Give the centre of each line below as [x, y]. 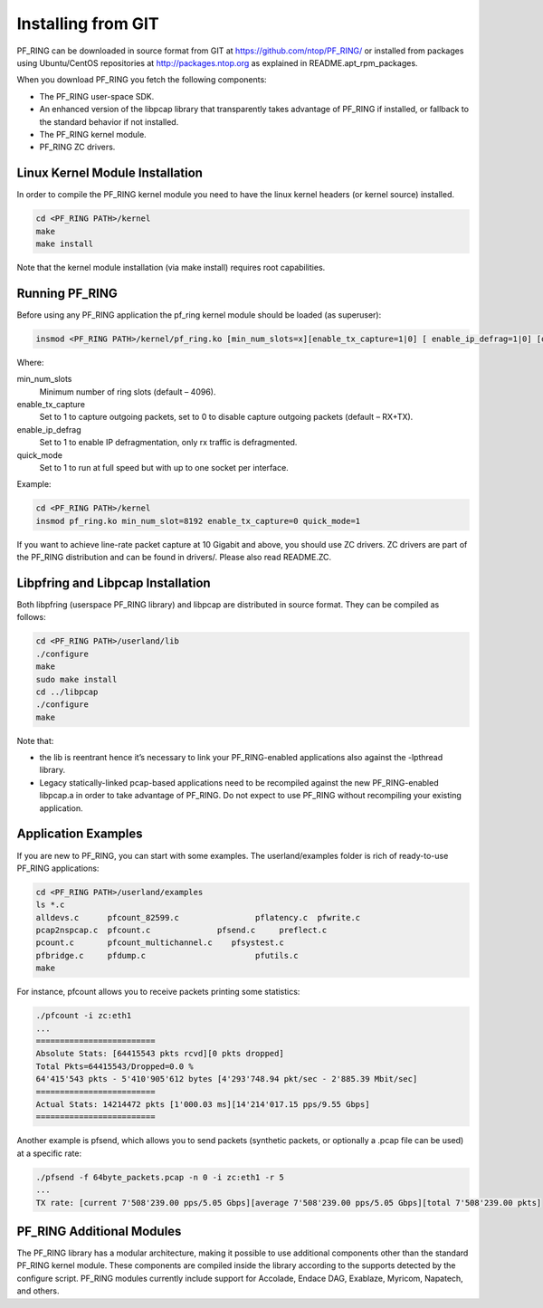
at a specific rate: [49, 1153]
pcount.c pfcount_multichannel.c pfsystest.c [160, 943]
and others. [38, 1291]
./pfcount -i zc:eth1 [84, 1016]
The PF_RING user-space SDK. [97, 96]
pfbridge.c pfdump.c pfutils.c [167, 955]
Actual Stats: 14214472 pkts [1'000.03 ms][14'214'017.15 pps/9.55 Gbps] [203, 1104]
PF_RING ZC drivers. [77, 147]
